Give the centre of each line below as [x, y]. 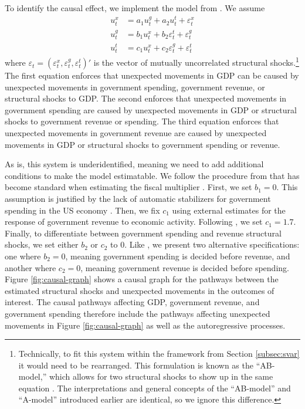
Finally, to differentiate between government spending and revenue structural [143, 233]
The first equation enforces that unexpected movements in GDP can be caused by [152, 75]
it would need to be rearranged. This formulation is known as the [136, 365]
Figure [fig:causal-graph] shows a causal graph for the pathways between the [142, 279]
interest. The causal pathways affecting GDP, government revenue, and [132, 302]
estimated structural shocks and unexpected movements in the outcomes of [140, 290]
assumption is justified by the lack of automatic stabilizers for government [138, 198]
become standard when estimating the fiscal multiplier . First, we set [128, 187]
